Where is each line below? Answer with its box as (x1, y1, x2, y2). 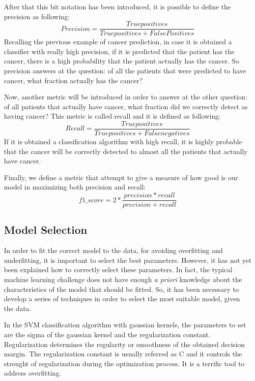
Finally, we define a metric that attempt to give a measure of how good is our (4, 172, 238, 182)
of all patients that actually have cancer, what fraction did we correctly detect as (4, 101, 248, 111)
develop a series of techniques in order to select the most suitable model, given (4, 293, 240, 304)
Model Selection (4, 222, 87, 237)
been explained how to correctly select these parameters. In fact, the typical (4, 264, 232, 275)
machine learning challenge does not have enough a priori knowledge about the (4, 274, 242, 285)
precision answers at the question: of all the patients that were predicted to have (4, 65, 246, 76)
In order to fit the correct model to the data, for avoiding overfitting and (4, 245, 223, 255)
